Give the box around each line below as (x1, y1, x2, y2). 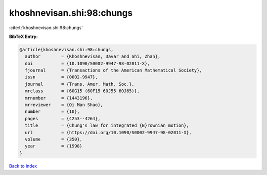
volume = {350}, (25, 137, 83, 142)
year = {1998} (25, 143, 83, 149)
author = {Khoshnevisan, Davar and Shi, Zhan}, (25, 54, 161, 59)
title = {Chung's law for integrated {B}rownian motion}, (25, 123, 189, 128)
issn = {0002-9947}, (25, 74, 98, 80)
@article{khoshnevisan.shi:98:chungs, (19, 47, 114, 52)
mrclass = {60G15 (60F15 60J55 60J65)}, (25, 88, 140, 94)
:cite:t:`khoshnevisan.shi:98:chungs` (9, 25, 83, 31)
